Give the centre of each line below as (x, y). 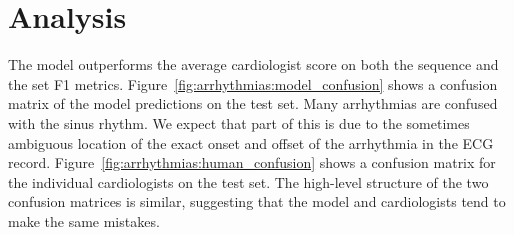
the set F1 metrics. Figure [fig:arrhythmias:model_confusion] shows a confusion (253, 83)
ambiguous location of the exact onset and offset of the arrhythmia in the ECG (251, 142)
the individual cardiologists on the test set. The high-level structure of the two (248, 181)
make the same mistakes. (84, 220)
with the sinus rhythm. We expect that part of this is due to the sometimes (239, 122)
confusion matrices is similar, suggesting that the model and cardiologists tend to (257, 201)
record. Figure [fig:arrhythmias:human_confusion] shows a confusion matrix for (252, 162)
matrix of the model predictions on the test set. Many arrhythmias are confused (253, 103)
